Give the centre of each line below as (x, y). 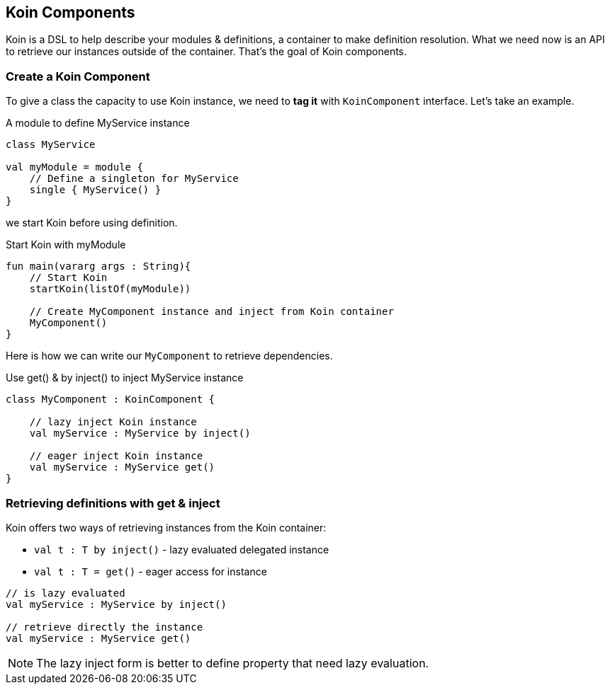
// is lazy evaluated (66, 593)
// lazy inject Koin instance (113, 422)
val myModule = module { (74, 167)
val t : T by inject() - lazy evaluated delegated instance (182, 549)
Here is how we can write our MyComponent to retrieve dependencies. (169, 356)
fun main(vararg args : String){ (98, 266)
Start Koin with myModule (66, 245)
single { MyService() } (95, 190)
